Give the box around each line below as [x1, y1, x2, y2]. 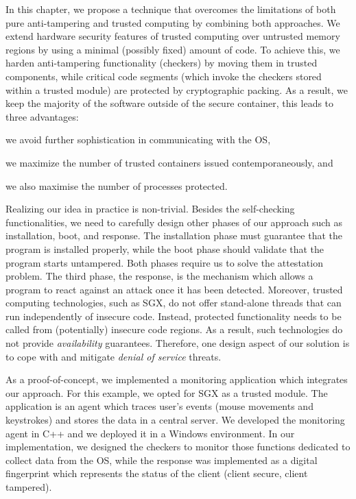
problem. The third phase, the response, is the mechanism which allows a [5, 269, 313, 283]
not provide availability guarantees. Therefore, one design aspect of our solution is [5, 336, 350, 350]
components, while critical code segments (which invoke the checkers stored [5, 69, 322, 83]
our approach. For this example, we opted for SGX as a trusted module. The [5, 385, 328, 400]
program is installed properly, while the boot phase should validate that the [5, 241, 324, 256]
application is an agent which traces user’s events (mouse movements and [5, 399, 313, 413]
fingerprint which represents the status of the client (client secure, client [5, 466, 308, 480]
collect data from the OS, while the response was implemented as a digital [5, 452, 318, 467]
